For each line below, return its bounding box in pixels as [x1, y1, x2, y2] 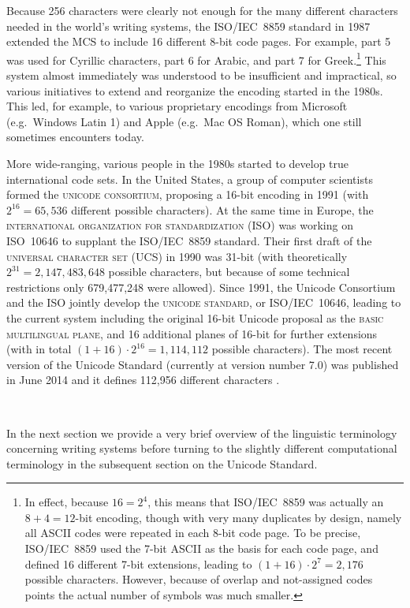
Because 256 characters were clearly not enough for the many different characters [6, 2, 398, 18]
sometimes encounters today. [6, 129, 144, 145]
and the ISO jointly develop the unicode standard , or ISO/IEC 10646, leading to [6, 294, 401, 311]
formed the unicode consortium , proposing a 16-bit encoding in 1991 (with [6, 186, 369, 203]
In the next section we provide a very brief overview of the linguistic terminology [6, 424, 397, 441]
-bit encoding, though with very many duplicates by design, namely [75, 509, 402, 525]
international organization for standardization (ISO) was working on [6, 217, 353, 233]
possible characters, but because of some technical [108, 263, 350, 280]
